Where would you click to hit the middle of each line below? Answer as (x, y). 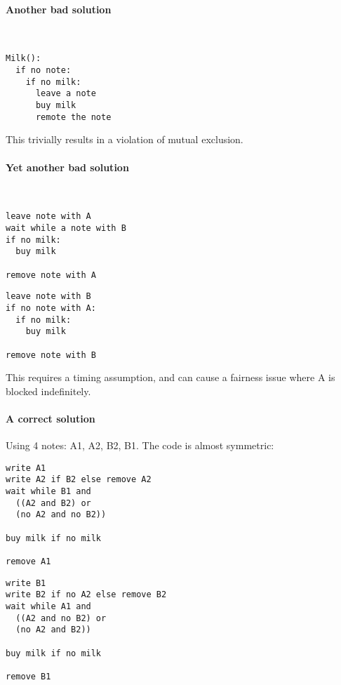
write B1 (26, 583)
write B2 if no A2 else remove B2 (86, 595)
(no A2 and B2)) (53, 630)
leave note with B (48, 297)
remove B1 (28, 676)
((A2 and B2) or (53, 503)
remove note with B (51, 355)
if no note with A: (51, 308)
